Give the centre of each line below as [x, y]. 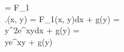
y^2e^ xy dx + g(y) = [42, 30]
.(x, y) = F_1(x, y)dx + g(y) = [62, 18]
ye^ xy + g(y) [29, 41]
